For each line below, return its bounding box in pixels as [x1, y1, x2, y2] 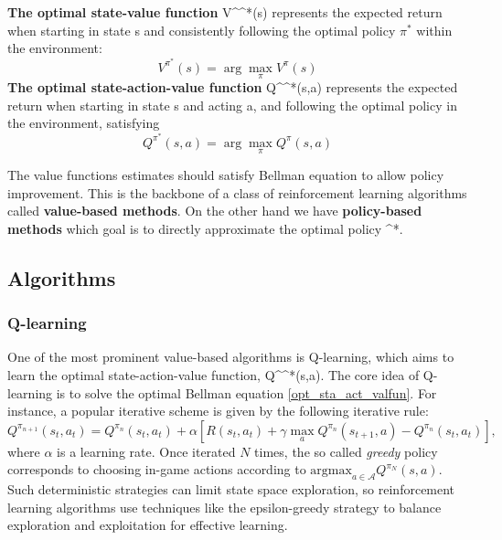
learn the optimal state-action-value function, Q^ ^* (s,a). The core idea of [7, 365, 420, 385]
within [416, 20, 453, 39]
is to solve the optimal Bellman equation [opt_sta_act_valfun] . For [56, 383, 437, 402]
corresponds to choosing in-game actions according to [7, 460, 306, 479]
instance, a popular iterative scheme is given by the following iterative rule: [7, 401, 429, 420]
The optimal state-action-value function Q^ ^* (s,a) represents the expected [7, 78, 458, 97]
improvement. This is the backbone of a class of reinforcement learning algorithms [7, 183, 467, 202]
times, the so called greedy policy [254, 441, 438, 461]
